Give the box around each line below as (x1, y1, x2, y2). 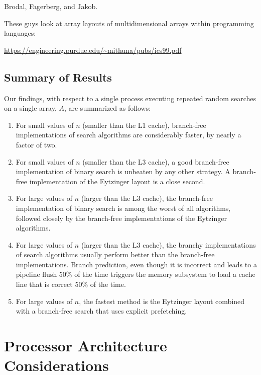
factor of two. (16, 139, 57, 149)
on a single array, (4, 103, 57, 113)
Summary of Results (4, 69, 112, 85)
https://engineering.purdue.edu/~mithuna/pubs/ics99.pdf (4, 44, 182, 55)
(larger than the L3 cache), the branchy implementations (81, 239, 256, 250)
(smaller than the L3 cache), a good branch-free (82, 156, 229, 167)
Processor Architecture (4, 335, 167, 356)
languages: (4, 28, 36, 38)
